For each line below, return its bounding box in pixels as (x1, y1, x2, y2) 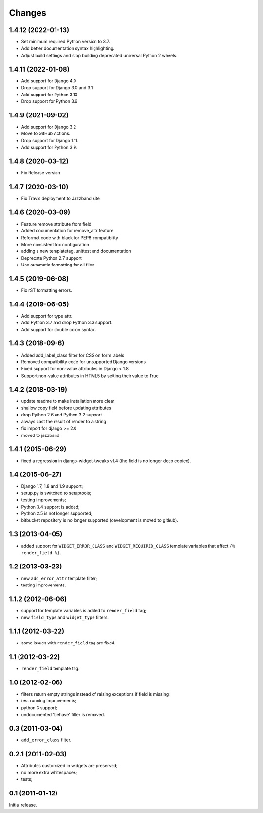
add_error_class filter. (21, 737, 72, 743)
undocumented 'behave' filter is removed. (21, 712, 105, 718)
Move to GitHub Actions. (21, 131, 71, 136)
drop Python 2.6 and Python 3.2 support (21, 412, 102, 417)
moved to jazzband (21, 432, 60, 438)
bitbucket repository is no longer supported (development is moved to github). (21, 517, 179, 523)
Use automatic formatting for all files (21, 262, 94, 268)
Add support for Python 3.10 (21, 92, 78, 97)
